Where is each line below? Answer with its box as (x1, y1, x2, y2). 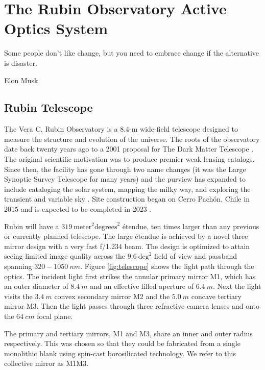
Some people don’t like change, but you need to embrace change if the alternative (4, 47, 259, 58)
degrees (94, 223, 117, 231)
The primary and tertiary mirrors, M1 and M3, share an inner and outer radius (4, 328, 253, 338)
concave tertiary (191, 290, 242, 301)
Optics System (4, 18, 108, 39)
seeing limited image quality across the (4, 251, 126, 261)
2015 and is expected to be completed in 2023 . (4, 204, 152, 214)
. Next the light (212, 281, 261, 291)
